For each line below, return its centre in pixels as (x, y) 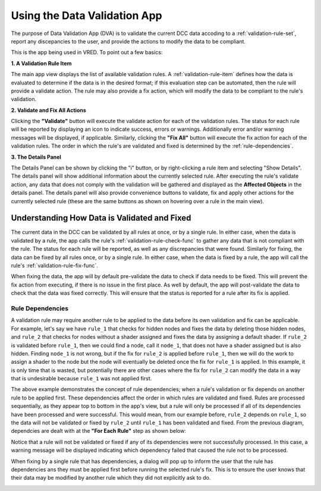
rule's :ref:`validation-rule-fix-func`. (54, 266)
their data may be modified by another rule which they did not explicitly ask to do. (111, 478)
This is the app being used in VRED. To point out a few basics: (87, 52)
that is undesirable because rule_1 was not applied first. (81, 379)
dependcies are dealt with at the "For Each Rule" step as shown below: (99, 431)
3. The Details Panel (36, 157)
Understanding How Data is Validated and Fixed (101, 218)
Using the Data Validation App (87, 15)
